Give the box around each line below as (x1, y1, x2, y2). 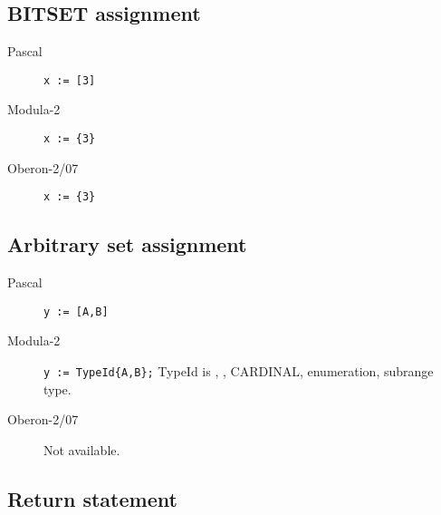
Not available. (43, 440, 120, 459)
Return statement (7, 484, 177, 512)
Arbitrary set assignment (7, 230, 247, 258)
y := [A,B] (43, 305, 109, 318)
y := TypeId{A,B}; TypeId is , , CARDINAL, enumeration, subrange (43, 362, 434, 380)
